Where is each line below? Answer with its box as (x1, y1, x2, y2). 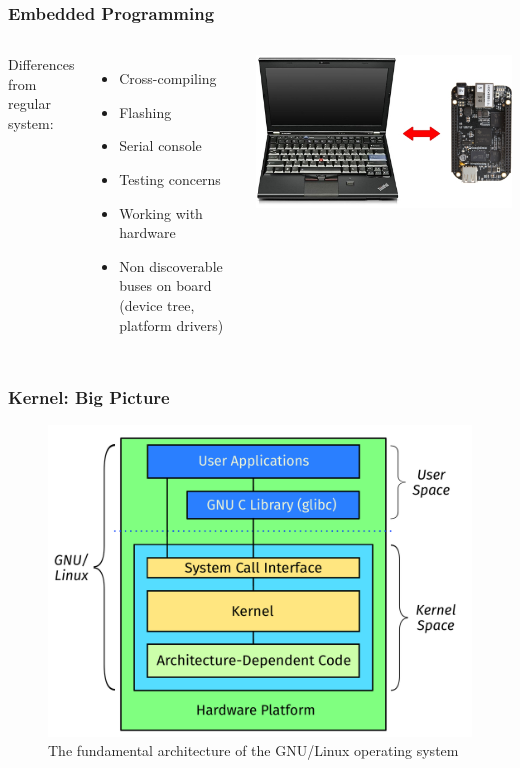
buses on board (119, 275, 212, 296)
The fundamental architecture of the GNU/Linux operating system (48, 740, 459, 761)
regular (8, 93, 51, 114)
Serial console (119, 135, 202, 156)
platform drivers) (119, 314, 224, 335)
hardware (119, 222, 176, 243)
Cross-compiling (119, 68, 217, 89)
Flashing (119, 101, 172, 122)
